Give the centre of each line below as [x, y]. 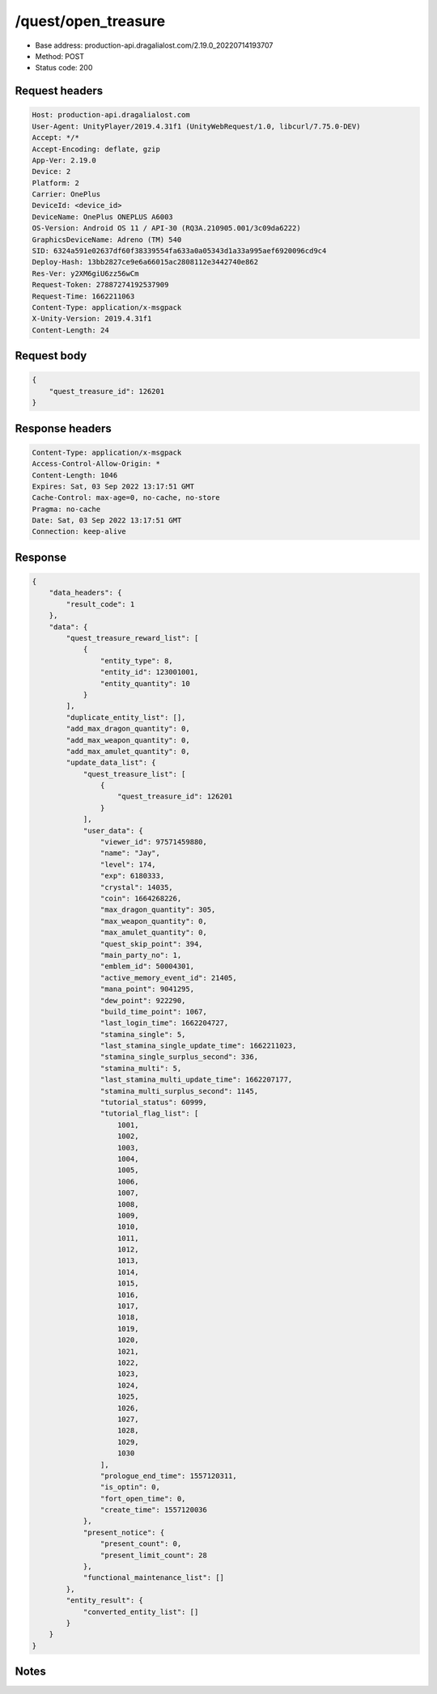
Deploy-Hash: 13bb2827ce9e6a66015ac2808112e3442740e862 [145, 262]
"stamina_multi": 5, [141, 1068]
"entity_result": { [104, 1601]
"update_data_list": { [111, 763]
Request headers [59, 91]
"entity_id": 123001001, [149, 672]
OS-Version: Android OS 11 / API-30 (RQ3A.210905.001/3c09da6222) [166, 228]
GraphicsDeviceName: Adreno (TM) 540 [107, 239]
